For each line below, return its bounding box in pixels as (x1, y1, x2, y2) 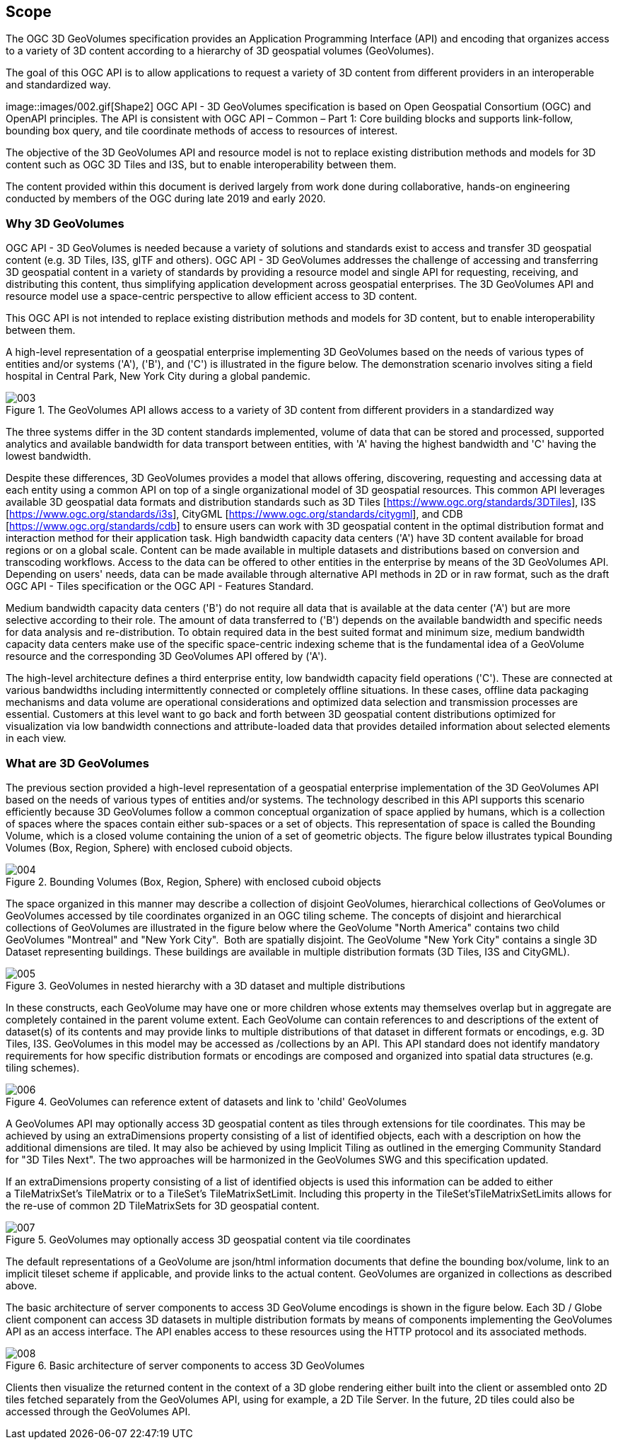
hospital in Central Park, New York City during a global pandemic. (6, 370, 310, 383)
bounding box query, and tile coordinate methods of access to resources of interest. (6, 124, 398, 137)
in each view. (6, 732, 66, 745)
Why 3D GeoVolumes (6, 216, 124, 231)
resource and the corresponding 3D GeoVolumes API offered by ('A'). (6, 650, 327, 663)
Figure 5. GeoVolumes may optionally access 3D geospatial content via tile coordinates (6, 1233, 411, 1246)
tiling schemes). (6, 1061, 80, 1074)
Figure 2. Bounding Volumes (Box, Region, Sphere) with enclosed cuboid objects (6, 875, 381, 888)
